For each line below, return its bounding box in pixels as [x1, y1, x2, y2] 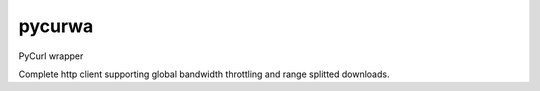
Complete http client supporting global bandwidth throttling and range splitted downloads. [18, 68, 390, 80]
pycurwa [18, 15, 94, 37]
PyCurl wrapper [18, 50, 84, 62]
